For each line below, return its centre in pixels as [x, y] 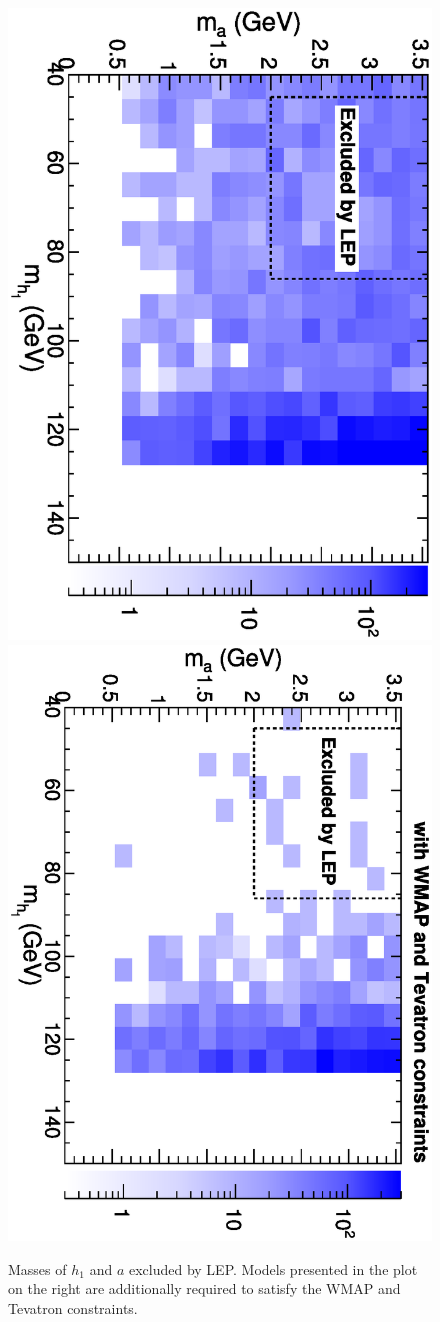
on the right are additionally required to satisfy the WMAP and [204, 1288]
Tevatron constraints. [73, 1307]
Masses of [37, 1268]
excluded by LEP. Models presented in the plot [273, 1268]
